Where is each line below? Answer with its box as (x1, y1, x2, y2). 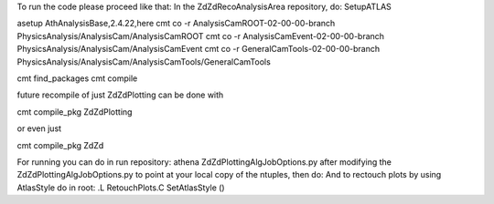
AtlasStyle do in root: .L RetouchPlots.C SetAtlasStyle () (16, 182, 225, 193)
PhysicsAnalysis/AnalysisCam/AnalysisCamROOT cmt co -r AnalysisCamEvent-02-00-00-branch (16, 30, 384, 41)
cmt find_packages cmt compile (16, 73, 138, 84)
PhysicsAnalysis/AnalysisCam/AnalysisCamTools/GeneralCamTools (16, 56, 272, 67)
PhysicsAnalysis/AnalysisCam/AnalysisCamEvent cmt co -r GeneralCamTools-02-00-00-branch (16, 44, 380, 55)
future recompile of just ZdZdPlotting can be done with (16, 89, 224, 100)
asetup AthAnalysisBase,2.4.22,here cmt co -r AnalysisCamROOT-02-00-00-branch (16, 18, 336, 29)
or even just (16, 123, 62, 134)
